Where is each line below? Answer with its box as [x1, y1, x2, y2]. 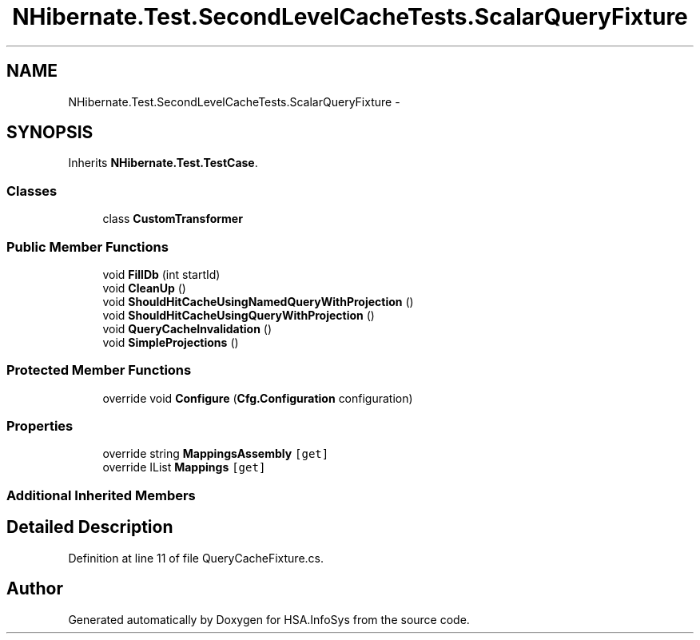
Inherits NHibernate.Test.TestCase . [68, 156, 258, 170]
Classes [6, 182, 58, 199]
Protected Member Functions [6, 362, 192, 379]
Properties [6, 418, 74, 435]
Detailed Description [6, 517, 173, 538]
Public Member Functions [6, 238, 169, 255]
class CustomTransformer [102, 212, 243, 226]
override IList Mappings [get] [102, 460, 266, 475]
